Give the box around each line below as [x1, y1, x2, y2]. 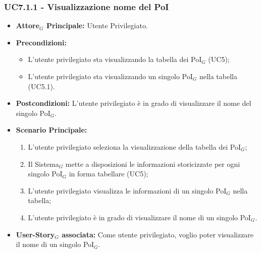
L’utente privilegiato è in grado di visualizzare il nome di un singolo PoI [28, 212, 251, 222]
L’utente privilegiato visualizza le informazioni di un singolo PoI [28, 185, 227, 196]
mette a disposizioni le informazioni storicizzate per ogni [65, 158, 240, 169]
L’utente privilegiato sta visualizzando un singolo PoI [28, 71, 193, 81]
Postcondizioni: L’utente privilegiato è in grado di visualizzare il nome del [16, 98, 251, 108]
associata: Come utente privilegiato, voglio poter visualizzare [62, 229, 254, 239]
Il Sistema [28, 158, 59, 169]
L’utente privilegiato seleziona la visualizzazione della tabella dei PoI [28, 141, 241, 152]
